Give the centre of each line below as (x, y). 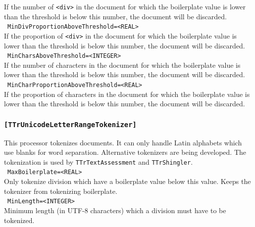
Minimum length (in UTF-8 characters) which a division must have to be (115, 210)
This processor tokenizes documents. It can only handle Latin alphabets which (123, 142)
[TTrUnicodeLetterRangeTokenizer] (70, 124)
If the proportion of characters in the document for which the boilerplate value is (127, 94)
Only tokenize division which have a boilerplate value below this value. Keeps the (127, 181)
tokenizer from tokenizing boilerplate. (61, 191)
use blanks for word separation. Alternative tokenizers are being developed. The (125, 152)
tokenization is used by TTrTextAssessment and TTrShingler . (99, 161)
